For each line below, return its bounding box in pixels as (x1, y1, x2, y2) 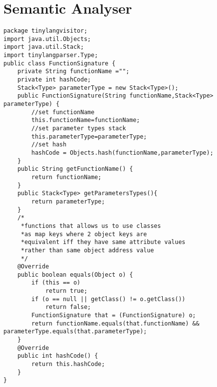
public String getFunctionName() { (17, 165, 133, 173)
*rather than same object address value (21, 246, 154, 254)
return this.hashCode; (31, 361, 105, 368)
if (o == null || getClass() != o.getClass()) (31, 295, 186, 303)
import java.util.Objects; (3, 35, 91, 42)
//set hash (31, 141, 66, 148)
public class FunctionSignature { (3, 60, 116, 67)
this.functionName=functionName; (31, 117, 140, 124)
